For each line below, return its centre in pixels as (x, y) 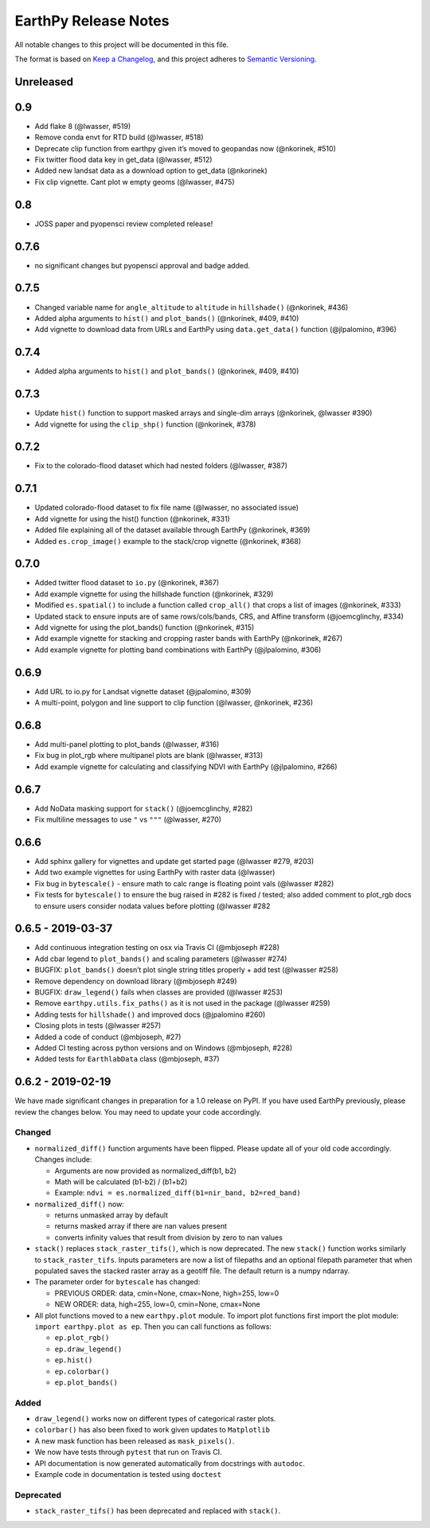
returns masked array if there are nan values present (141, 1226)
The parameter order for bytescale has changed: (117, 1282)
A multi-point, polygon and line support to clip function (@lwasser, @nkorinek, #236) (174, 703)
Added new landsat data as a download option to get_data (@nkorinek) (151, 170)
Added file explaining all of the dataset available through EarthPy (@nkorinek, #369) (172, 530)
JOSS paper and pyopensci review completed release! (124, 224)
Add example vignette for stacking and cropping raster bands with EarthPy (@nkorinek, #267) (189, 639)
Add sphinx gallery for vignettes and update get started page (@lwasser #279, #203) (174, 861)
